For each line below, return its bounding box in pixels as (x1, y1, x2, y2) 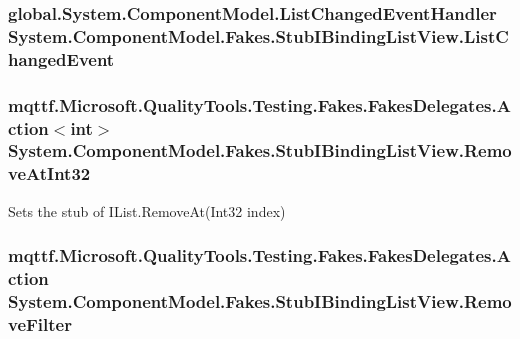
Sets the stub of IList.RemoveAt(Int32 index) (8, 200, 286, 221)
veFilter (8, 311, 72, 336)
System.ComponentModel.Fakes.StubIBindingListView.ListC (8, 23, 509, 48)
